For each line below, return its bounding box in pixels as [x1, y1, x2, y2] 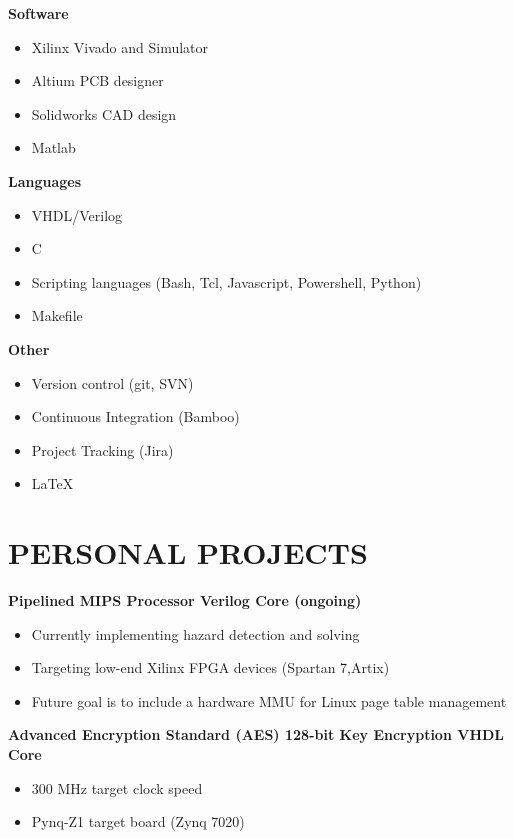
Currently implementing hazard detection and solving [31, 623, 360, 644]
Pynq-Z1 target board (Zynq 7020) [31, 811, 245, 832]
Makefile [31, 305, 83, 326]
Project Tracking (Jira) [31, 439, 174, 460]
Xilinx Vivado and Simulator [31, 36, 209, 57]
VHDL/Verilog [31, 204, 123, 225]
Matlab [31, 137, 76, 158]
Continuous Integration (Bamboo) [31, 406, 240, 427]
